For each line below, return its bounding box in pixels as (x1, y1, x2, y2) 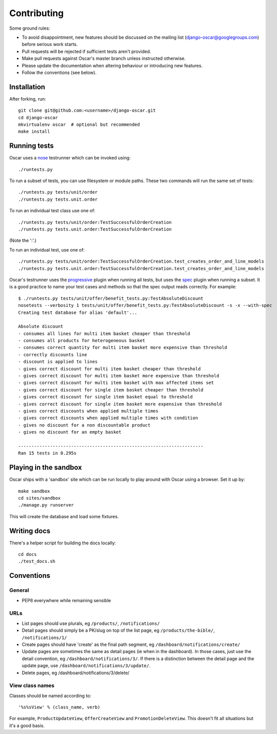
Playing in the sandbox (9, 463, 82, 472)
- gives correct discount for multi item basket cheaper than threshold (18, 366, 201, 372)
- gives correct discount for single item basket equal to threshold (18, 394, 193, 400)
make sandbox (18, 488, 50, 494)
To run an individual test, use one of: (9, 247, 85, 253)
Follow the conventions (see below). (22, 69, 97, 75)
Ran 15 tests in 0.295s (18, 450, 77, 456)
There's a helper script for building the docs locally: (9, 540, 116, 546)
